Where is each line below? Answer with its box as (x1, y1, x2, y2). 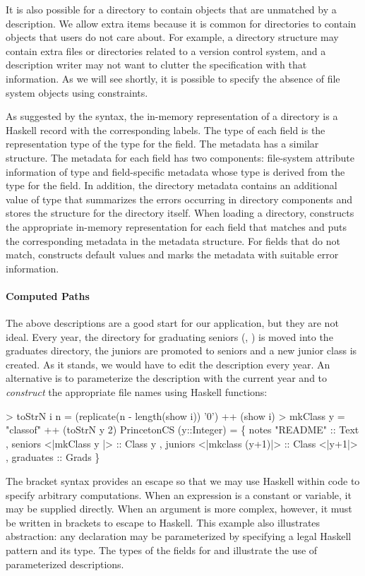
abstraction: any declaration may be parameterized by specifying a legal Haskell (6, 529, 352, 544)
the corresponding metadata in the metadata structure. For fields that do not (6, 233, 340, 248)
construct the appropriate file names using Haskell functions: (6, 385, 268, 400)
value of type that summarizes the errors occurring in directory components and (6, 191, 353, 206)
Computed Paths (6, 288, 90, 303)
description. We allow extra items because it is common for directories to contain (6, 16, 357, 30)
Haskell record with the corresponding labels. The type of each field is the (6, 122, 325, 137)
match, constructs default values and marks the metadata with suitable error (6, 247, 339, 262)
